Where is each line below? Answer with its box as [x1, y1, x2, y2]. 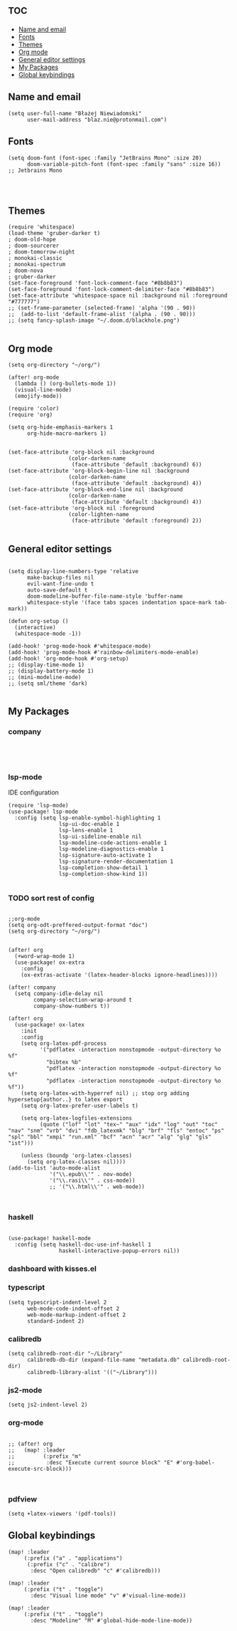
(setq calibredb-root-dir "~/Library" [8, 1351, 123, 1358]
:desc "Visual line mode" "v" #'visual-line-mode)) [30, 1592, 187, 1599]
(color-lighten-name [68, 511, 130, 518]
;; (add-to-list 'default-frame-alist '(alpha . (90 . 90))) [8, 311, 196, 318]
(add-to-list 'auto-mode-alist [8, 1165, 101, 1172]
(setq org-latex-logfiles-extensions [21, 1115, 133, 1122]
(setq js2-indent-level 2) [8, 1401, 88, 1409]
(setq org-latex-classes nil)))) [26, 1158, 126, 1165]
